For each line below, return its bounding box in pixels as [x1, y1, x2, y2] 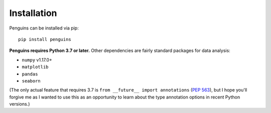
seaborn [22, 78, 41, 83]
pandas [22, 71, 38, 77]
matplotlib [22, 64, 49, 70]
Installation [9, 7, 57, 18]
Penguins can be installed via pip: [9, 25, 79, 31]
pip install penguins [18, 36, 71, 42]
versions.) [9, 101, 30, 107]
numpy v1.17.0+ [22, 56, 53, 62]
